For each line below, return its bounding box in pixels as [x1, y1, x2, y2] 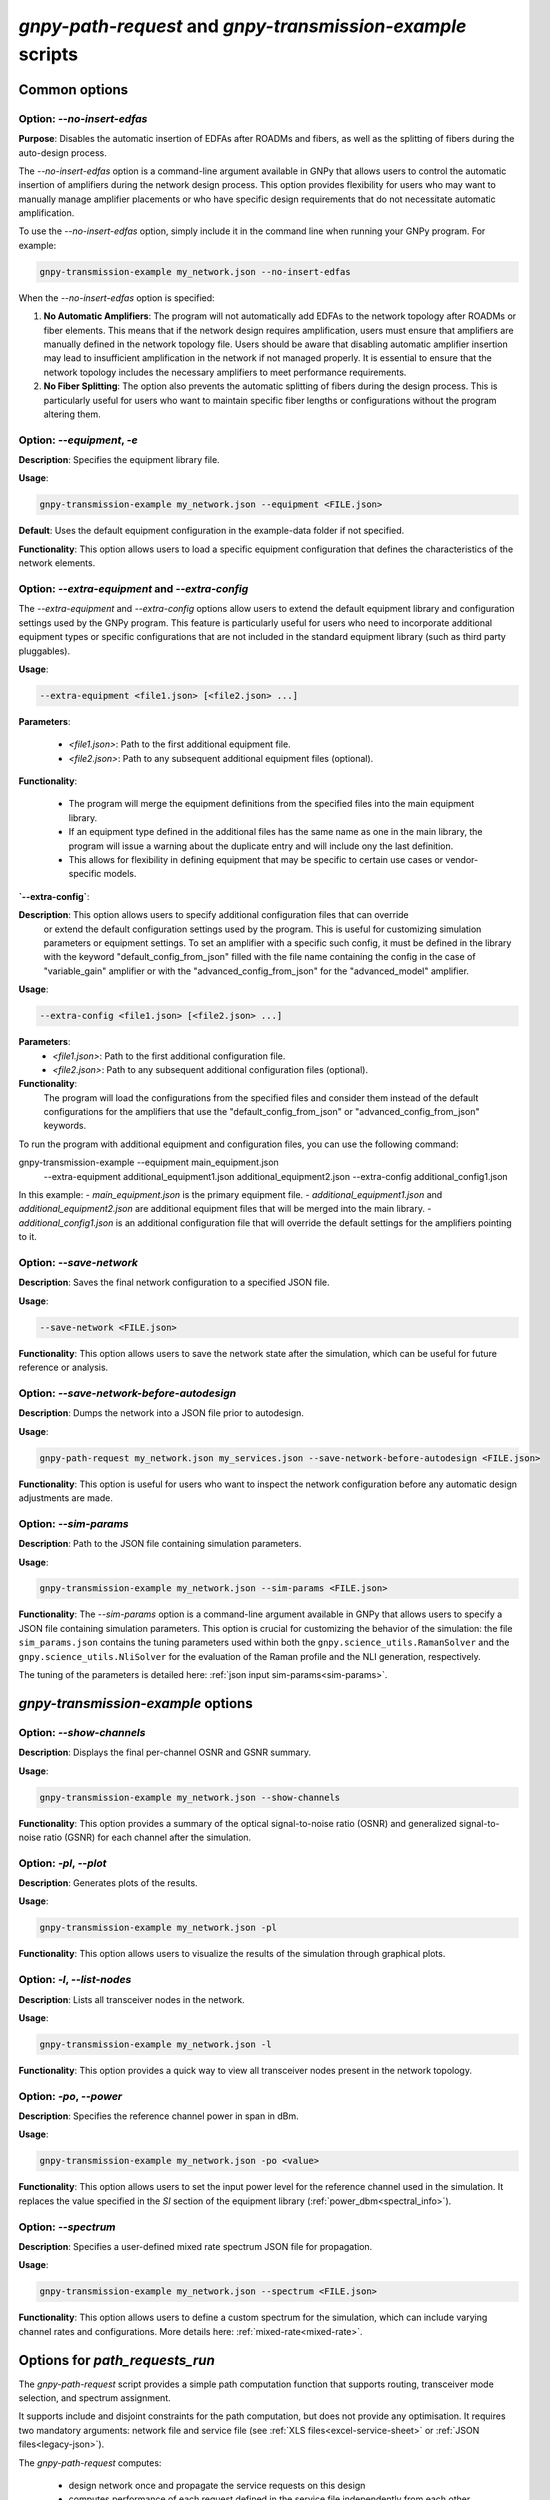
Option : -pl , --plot [18, 1856, 107, 1870]
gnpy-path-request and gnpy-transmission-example [18, 15, 467, 37]
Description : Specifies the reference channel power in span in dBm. [18, 2110, 299, 2122]
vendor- [445, 854, 479, 866]
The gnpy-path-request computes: [18, 2456, 162, 2469]
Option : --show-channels [18, 1725, 146, 1739]
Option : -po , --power [18, 2089, 123, 2103]
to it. [18, 1231, 37, 1243]
